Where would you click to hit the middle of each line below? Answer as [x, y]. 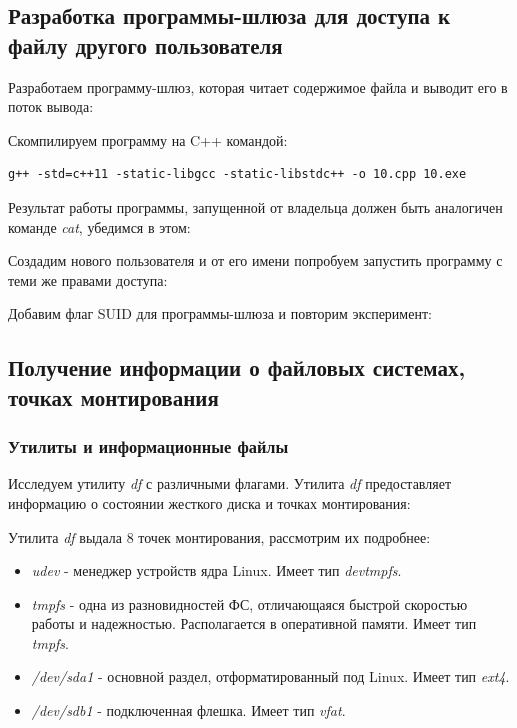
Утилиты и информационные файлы [148, 446]
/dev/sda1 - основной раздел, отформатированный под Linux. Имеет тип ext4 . [270, 676]
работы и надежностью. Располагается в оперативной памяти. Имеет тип [254, 623]
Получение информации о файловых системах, [237, 367]
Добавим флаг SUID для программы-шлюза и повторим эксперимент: [220, 313]
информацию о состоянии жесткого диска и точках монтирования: [209, 502]
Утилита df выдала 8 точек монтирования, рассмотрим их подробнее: [219, 536]
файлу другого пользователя [145, 44]
